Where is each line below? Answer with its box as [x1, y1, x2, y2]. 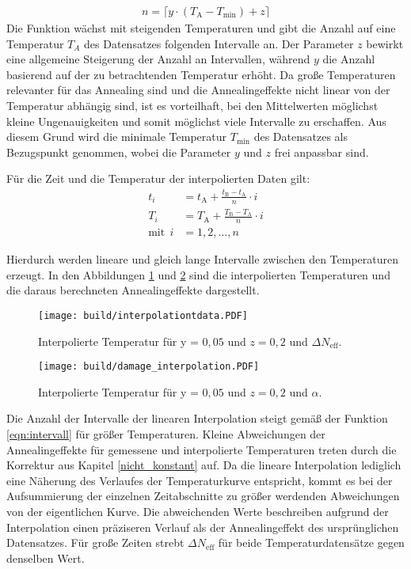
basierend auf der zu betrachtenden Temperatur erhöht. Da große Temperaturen [6, 66, 396, 82]
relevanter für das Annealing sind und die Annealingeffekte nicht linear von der [6, 82, 390, 98]
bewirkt [366, 35, 404, 51]
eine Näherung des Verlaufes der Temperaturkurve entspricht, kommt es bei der [6, 472, 393, 488]
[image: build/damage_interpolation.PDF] [38, 361, 260, 373]
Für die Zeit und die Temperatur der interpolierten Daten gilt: [6, 170, 310, 187]
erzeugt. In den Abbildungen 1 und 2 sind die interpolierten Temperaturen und [6, 266, 390, 283]
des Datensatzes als [253, 128, 348, 145]
